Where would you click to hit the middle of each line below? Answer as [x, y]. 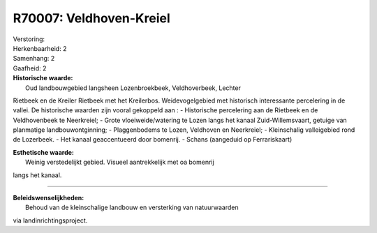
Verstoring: [29, 39]
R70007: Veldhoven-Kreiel [91, 18]
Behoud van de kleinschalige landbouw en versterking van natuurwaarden [132, 208]
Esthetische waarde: [44, 152]
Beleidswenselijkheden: [49, 198]
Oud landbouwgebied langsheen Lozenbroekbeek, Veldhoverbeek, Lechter [133, 88]
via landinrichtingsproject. [50, 220]
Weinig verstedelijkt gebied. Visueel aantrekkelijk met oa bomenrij [120, 162]
